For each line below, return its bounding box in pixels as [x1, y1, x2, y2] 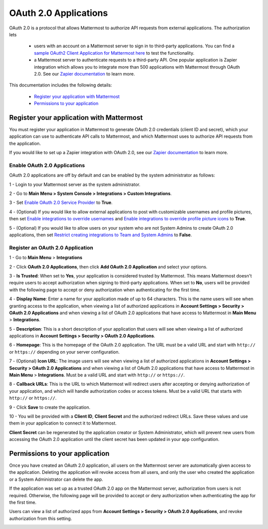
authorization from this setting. [9, 515, 72, 522]
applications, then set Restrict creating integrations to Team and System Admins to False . [9, 232, 192, 238]
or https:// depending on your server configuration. [9, 349, 120, 355]
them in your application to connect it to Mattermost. [9, 420, 117, 426]
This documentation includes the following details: [9, 82, 112, 88]
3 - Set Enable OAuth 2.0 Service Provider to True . [9, 199, 113, 206]
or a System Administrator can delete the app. [9, 476, 104, 482]
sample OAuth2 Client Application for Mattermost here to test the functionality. [34, 50, 195, 56]
